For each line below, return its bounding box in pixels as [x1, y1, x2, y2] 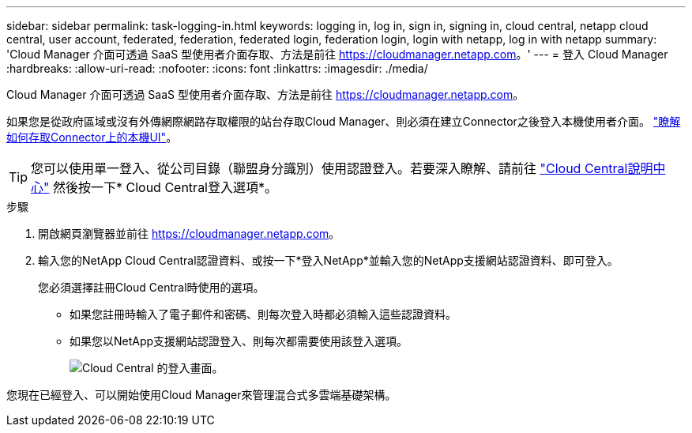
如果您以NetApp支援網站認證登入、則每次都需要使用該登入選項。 [70, 334, 408, 348]
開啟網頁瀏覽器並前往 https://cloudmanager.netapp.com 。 [38, 227, 340, 240]
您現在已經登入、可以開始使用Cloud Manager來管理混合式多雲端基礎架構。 [6, 388, 397, 401]
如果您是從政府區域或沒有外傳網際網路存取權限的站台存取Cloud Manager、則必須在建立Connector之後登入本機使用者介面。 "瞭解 [6, 115, 681, 128]
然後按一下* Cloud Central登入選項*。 [52, 179, 278, 195]
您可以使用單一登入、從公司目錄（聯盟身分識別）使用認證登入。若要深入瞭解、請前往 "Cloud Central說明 [31, 160, 653, 176]
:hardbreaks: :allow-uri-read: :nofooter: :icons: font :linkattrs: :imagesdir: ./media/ [6, 62, 428, 75]
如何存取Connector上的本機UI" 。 [6, 130, 178, 144]
